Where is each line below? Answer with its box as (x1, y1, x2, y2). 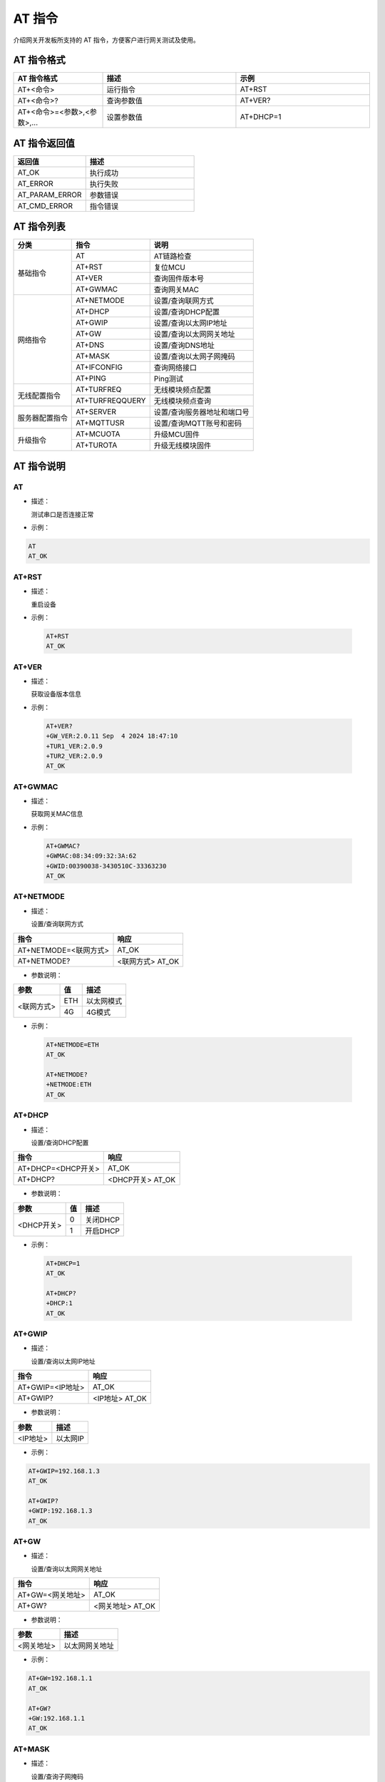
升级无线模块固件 (153, 441, 212, 450)
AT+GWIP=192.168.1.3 (28, 1467, 100, 1475)
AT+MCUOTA (76, 429, 120, 439)
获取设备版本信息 (31, 690, 81, 699)
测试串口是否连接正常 (31, 510, 94, 518)
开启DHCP (85, 1226, 120, 1236)
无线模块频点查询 (153, 396, 212, 406)
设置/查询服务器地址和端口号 (153, 407, 250, 417)
